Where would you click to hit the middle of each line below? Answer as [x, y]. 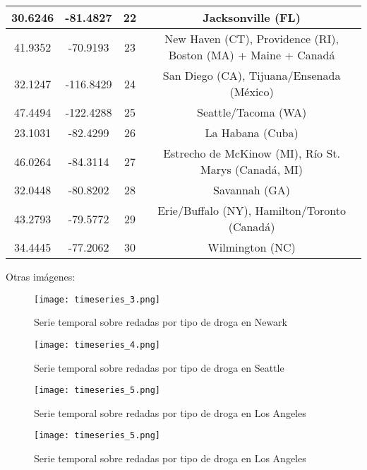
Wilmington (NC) [252, 247]
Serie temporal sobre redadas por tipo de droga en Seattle [159, 367]
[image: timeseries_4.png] [97, 345]
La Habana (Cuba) [252, 133]
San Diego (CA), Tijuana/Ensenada [252, 75]
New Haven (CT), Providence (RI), [252, 39]
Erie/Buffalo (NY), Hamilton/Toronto [252, 210]
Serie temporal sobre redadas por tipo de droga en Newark [161, 322]
